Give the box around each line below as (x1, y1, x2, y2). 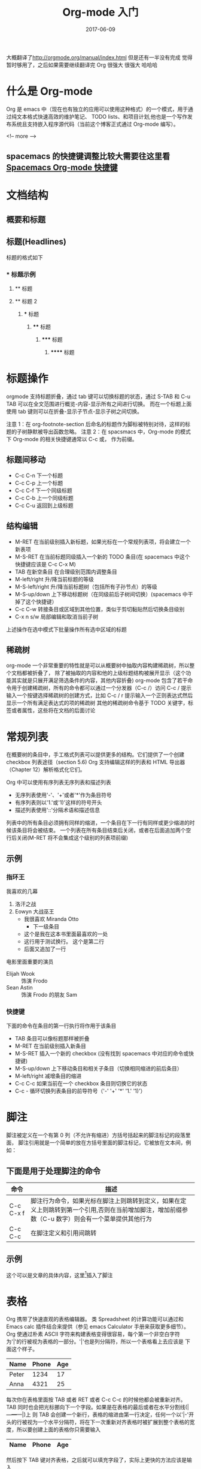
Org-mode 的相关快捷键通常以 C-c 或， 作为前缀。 (13, 435, 138, 442)
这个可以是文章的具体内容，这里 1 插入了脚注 (6, 1270, 113, 1278)
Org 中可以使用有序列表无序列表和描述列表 (6, 779, 112, 786)
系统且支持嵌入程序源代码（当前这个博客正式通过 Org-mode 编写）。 (11, 120, 179, 128)
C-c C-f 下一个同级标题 (14, 487, 73, 494)
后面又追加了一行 (23, 945, 66, 952)
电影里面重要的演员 (6, 958, 54, 965)
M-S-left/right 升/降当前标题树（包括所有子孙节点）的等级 (14, 583, 157, 590)
